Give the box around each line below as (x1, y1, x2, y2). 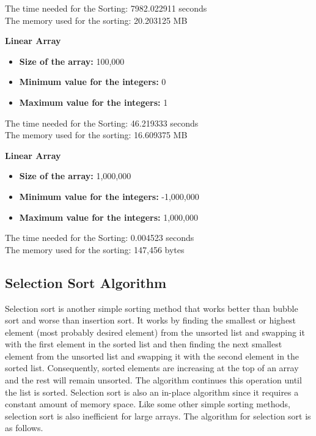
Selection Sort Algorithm (5, 273, 167, 292)
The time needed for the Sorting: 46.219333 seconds (5, 116, 199, 129)
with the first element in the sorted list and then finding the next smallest (5, 338, 282, 350)
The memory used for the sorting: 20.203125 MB (5, 13, 188, 26)
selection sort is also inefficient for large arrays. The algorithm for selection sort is (5, 409, 311, 422)
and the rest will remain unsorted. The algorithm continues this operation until (5, 374, 302, 386)
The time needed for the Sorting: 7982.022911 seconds (5, 2, 207, 14)
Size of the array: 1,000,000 (19, 169, 131, 182)
